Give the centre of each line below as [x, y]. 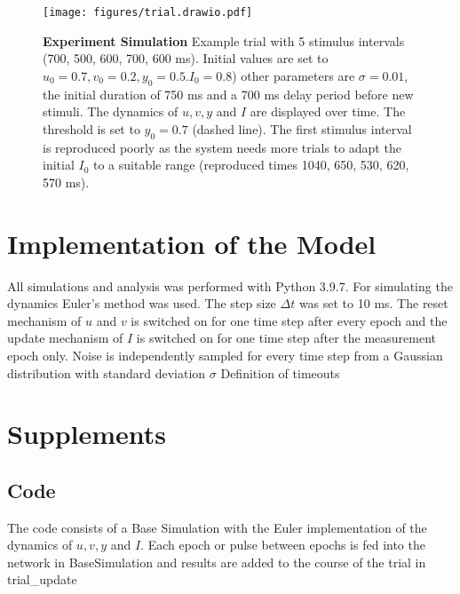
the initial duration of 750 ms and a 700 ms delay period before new [228, 94]
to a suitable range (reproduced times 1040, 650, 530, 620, [251, 165]
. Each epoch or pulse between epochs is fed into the [283, 545]
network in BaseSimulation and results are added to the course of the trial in [217, 562]
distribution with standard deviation [107, 372]
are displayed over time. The [328, 111]
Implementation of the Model [192, 243]
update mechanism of [65, 338]
